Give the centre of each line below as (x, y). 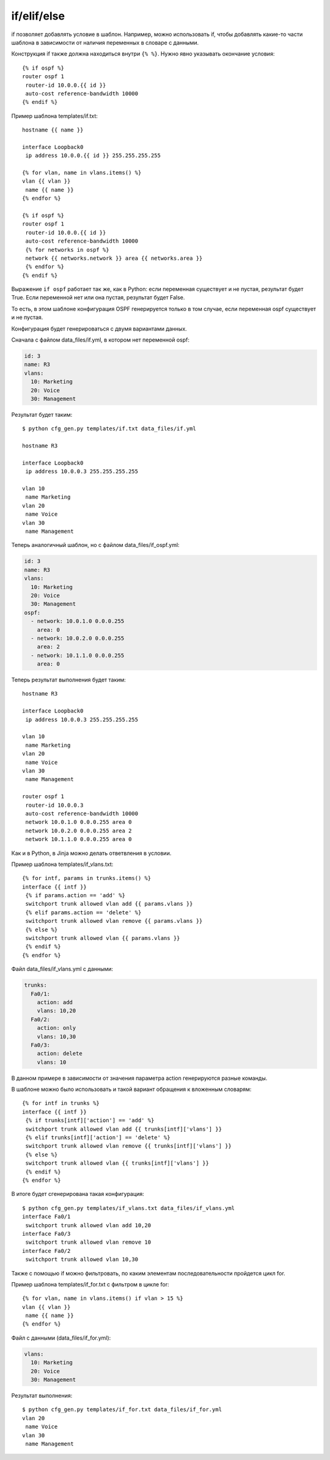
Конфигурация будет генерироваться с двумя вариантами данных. (99, 328)
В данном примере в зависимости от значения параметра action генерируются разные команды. (139, 1078)
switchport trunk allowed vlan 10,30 (82, 1260)
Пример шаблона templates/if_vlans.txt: (62, 864)
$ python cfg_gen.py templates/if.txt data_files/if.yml (109, 429)
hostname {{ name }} (53, 130)
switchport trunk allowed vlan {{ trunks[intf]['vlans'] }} (117, 1163)
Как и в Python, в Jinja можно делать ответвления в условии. (91, 853)
